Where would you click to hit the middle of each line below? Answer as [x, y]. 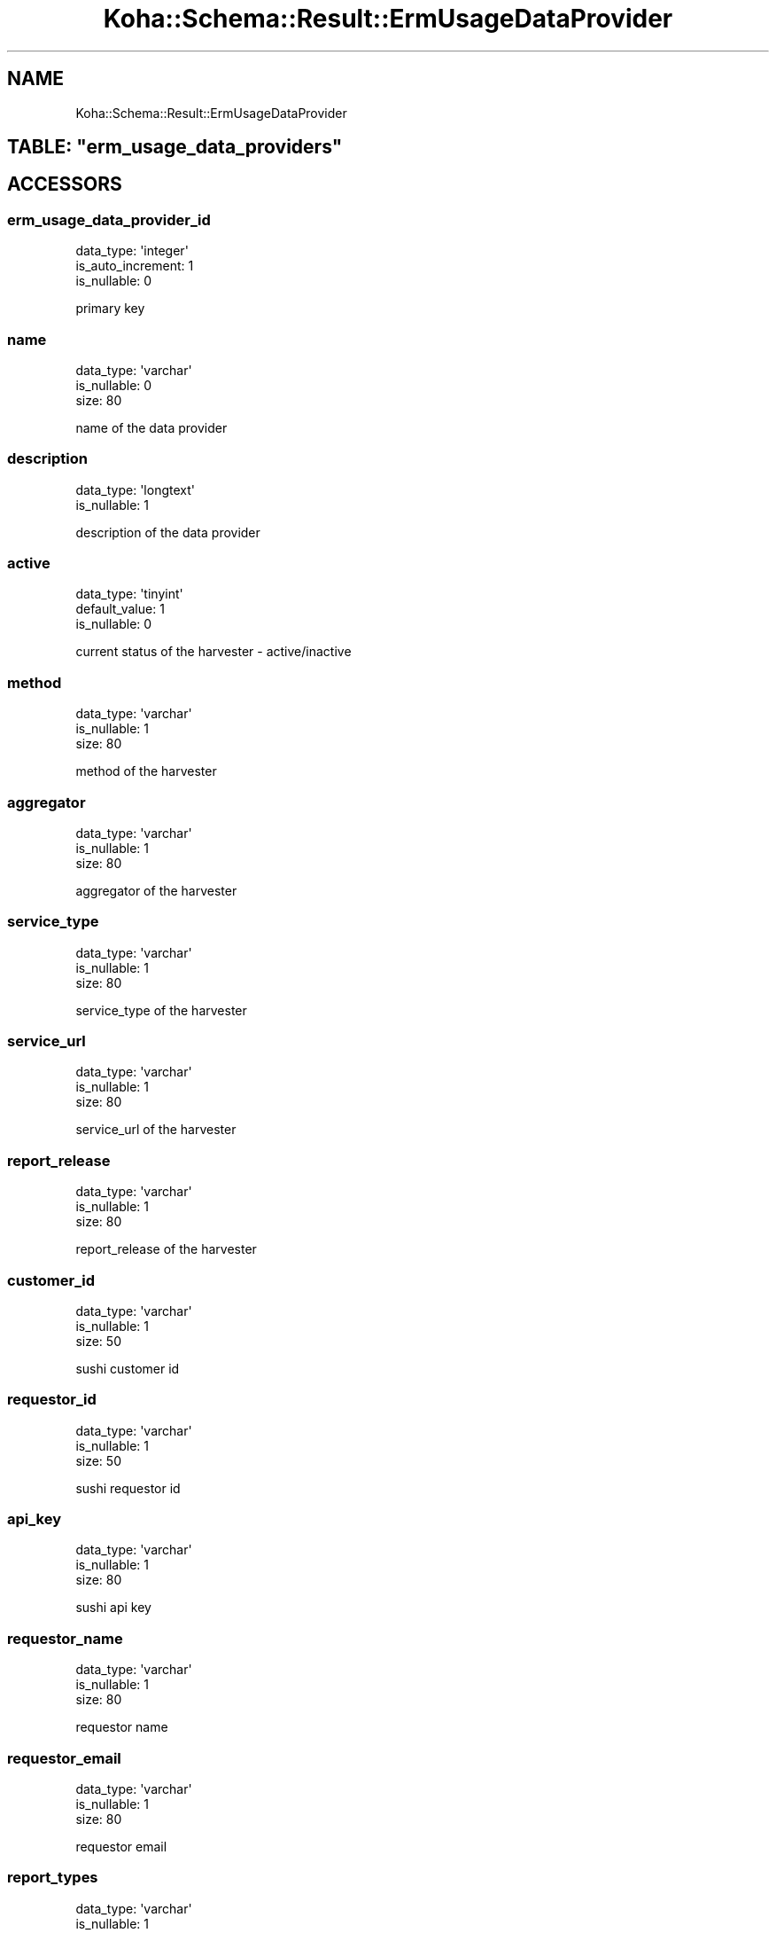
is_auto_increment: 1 [135, 266]
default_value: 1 [120, 609]
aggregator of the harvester [156, 890]
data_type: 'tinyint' [129, 594]
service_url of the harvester [156, 1130]
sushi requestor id [128, 1488]
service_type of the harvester [161, 1010]
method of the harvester [146, 771]
